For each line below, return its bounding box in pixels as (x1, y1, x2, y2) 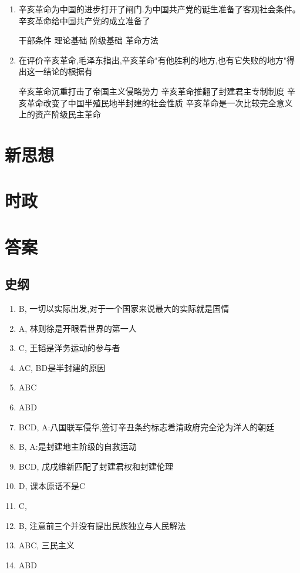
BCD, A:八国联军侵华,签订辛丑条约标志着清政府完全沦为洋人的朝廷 (18, 420, 275, 433)
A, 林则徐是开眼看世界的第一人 (18, 322, 137, 334)
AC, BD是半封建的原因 (18, 361, 106, 373)
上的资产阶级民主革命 (18, 108, 101, 120)
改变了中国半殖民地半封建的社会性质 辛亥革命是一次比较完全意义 (43, 96, 293, 109)
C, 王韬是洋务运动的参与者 (18, 342, 120, 354)
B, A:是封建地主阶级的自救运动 (18, 440, 137, 453)
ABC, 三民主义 (18, 539, 75, 551)
